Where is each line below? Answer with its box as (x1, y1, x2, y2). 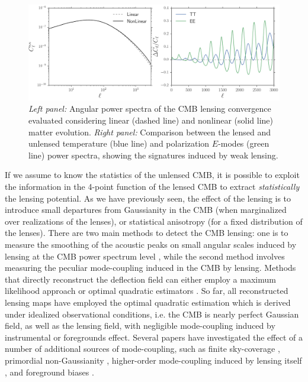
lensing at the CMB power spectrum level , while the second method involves (5, 250, 285, 262)
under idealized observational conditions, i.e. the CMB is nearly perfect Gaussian (5, 307, 299, 320)
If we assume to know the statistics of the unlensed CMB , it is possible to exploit (5, 169, 300, 181)
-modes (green (218, 137, 269, 150)
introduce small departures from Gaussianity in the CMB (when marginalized (5, 203, 287, 216)
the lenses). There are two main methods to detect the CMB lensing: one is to (5, 226, 288, 239)
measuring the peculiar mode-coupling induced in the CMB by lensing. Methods (5, 261, 296, 274)
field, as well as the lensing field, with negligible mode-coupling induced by (5, 319, 275, 332)
